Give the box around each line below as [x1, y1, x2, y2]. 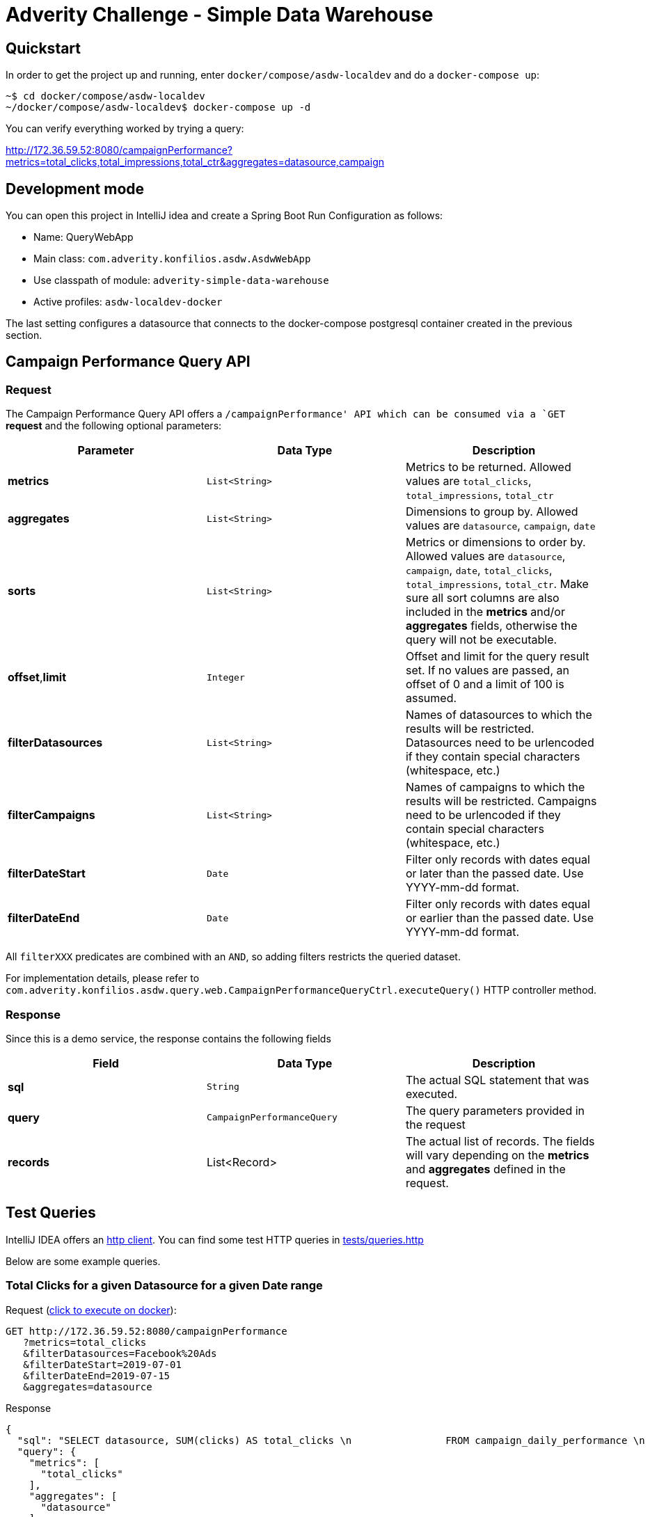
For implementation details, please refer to [6, 972, 200, 985]
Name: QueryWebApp [33, 231, 134, 244]
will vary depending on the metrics [405, 1147, 589, 1162]
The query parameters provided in [405, 1103, 585, 1118]
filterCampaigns [8, 808, 95, 823]
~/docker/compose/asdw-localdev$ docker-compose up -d [6, 102, 311, 113]
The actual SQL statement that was [405, 1072, 589, 1087]
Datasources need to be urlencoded [405, 736, 594, 750]
